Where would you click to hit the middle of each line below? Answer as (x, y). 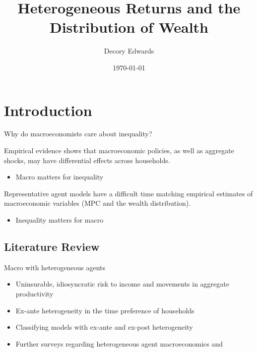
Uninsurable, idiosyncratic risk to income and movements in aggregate (122, 284)
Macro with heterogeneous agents (55, 267)
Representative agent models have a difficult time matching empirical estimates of (128, 193)
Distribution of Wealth (129, 27)
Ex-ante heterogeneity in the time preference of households (105, 310)
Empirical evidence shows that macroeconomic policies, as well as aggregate (119, 150)
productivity (34, 293)
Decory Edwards (129, 51)
